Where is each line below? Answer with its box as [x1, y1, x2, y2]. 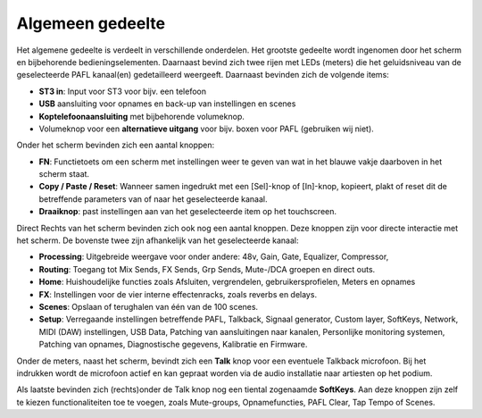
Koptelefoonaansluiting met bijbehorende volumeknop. [38, 111, 245, 121]
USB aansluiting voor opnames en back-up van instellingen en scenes [38, 98, 296, 109]
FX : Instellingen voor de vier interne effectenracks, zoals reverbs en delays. [38, 288, 317, 299]
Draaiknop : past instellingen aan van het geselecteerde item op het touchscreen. [38, 206, 337, 217]
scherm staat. [38, 169, 89, 180]
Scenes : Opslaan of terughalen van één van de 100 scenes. [38, 301, 259, 312]
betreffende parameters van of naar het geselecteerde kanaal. [38, 193, 268, 205]
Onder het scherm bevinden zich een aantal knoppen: [16, 139, 214, 151]
